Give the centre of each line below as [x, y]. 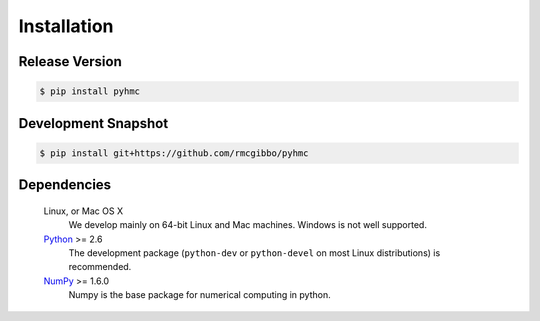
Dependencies [65, 185]
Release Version [70, 61]
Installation [66, 26]
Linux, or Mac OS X [83, 211]
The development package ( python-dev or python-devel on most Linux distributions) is [254, 252]
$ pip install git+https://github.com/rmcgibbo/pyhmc [174, 153]
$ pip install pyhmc [89, 91]
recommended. [100, 267]
